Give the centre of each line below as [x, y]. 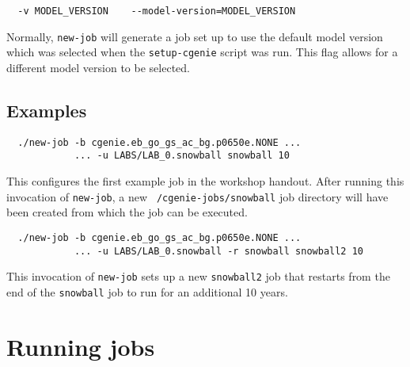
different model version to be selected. [98, 67]
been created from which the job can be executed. [127, 212]
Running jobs [81, 346]
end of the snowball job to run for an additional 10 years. [147, 291]
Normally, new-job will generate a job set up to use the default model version [195, 36]
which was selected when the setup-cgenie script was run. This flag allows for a [202, 52]
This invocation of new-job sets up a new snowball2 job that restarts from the [198, 276]
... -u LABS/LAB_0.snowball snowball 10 [182, 156]
